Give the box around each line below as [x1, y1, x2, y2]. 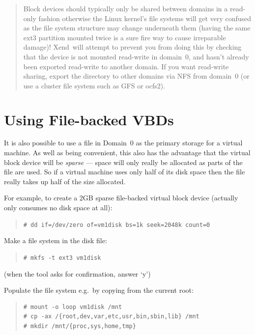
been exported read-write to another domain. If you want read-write [23, 61, 229, 71]
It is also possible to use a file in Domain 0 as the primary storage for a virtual [4, 138, 243, 148]
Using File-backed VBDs [4, 109, 174, 129]
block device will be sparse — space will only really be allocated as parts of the [4, 157, 243, 167]
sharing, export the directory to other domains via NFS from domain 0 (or [23, 71, 250, 81]
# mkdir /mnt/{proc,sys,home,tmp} [23, 322, 136, 330]
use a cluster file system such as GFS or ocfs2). [23, 80, 166, 90]
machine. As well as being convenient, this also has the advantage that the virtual [4, 147, 251, 158]
